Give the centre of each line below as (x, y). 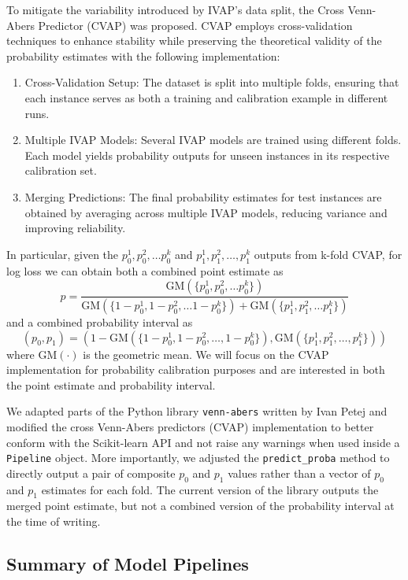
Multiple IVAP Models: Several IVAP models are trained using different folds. (213, 140)
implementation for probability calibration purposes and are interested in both (196, 369)
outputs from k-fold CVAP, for (328, 254)
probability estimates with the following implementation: (143, 55)
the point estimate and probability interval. (111, 384)
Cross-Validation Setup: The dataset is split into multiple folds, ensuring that (212, 82)
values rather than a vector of (299, 473)
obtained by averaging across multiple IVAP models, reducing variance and (206, 212)
